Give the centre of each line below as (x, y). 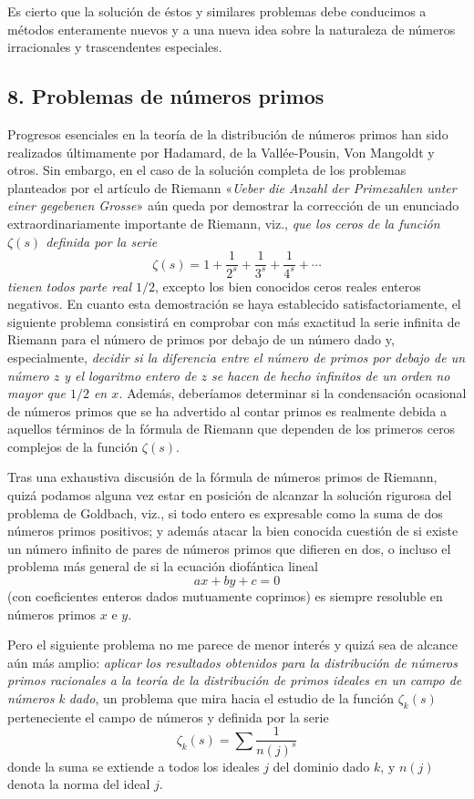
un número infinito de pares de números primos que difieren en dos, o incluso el (229, 548)
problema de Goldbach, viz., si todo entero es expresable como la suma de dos (225, 512)
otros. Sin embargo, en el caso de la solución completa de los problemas (207, 170)
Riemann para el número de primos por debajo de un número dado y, (201, 339)
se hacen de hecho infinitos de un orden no (331, 375)
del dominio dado (321, 766)
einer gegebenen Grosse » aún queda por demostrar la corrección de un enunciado (233, 205)
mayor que (36, 393)
